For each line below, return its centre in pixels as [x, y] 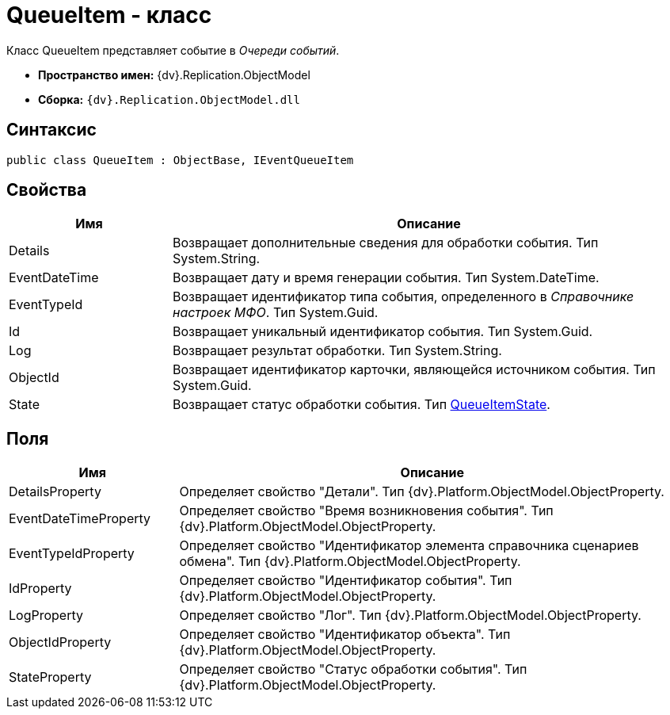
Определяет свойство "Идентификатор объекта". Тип [345, 635]
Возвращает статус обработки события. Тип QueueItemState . [361, 405]
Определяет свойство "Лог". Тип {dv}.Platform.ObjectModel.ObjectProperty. [410, 616]
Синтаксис [51, 130]
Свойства [47, 190]
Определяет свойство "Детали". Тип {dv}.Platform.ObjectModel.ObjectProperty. [422, 492]
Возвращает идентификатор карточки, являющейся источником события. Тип [414, 370]
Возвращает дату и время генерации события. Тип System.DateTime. [386, 278]
